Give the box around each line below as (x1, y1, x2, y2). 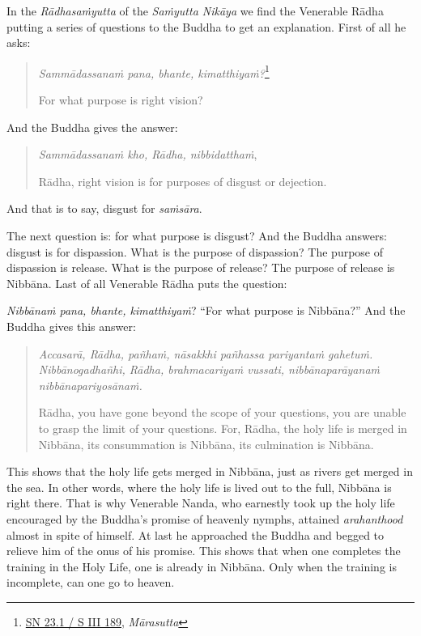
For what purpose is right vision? (38, 91, 203, 108)
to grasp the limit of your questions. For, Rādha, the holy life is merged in (38, 419, 407, 436)
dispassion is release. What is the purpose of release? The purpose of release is (6, 259, 395, 276)
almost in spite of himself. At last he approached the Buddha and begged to (6, 526, 385, 543)
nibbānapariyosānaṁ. (38, 376, 142, 393)
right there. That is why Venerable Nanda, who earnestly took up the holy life (6, 494, 395, 511)
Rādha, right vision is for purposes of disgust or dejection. (38, 172, 327, 189)
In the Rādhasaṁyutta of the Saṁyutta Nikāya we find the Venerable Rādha (6, 2, 384, 19)
